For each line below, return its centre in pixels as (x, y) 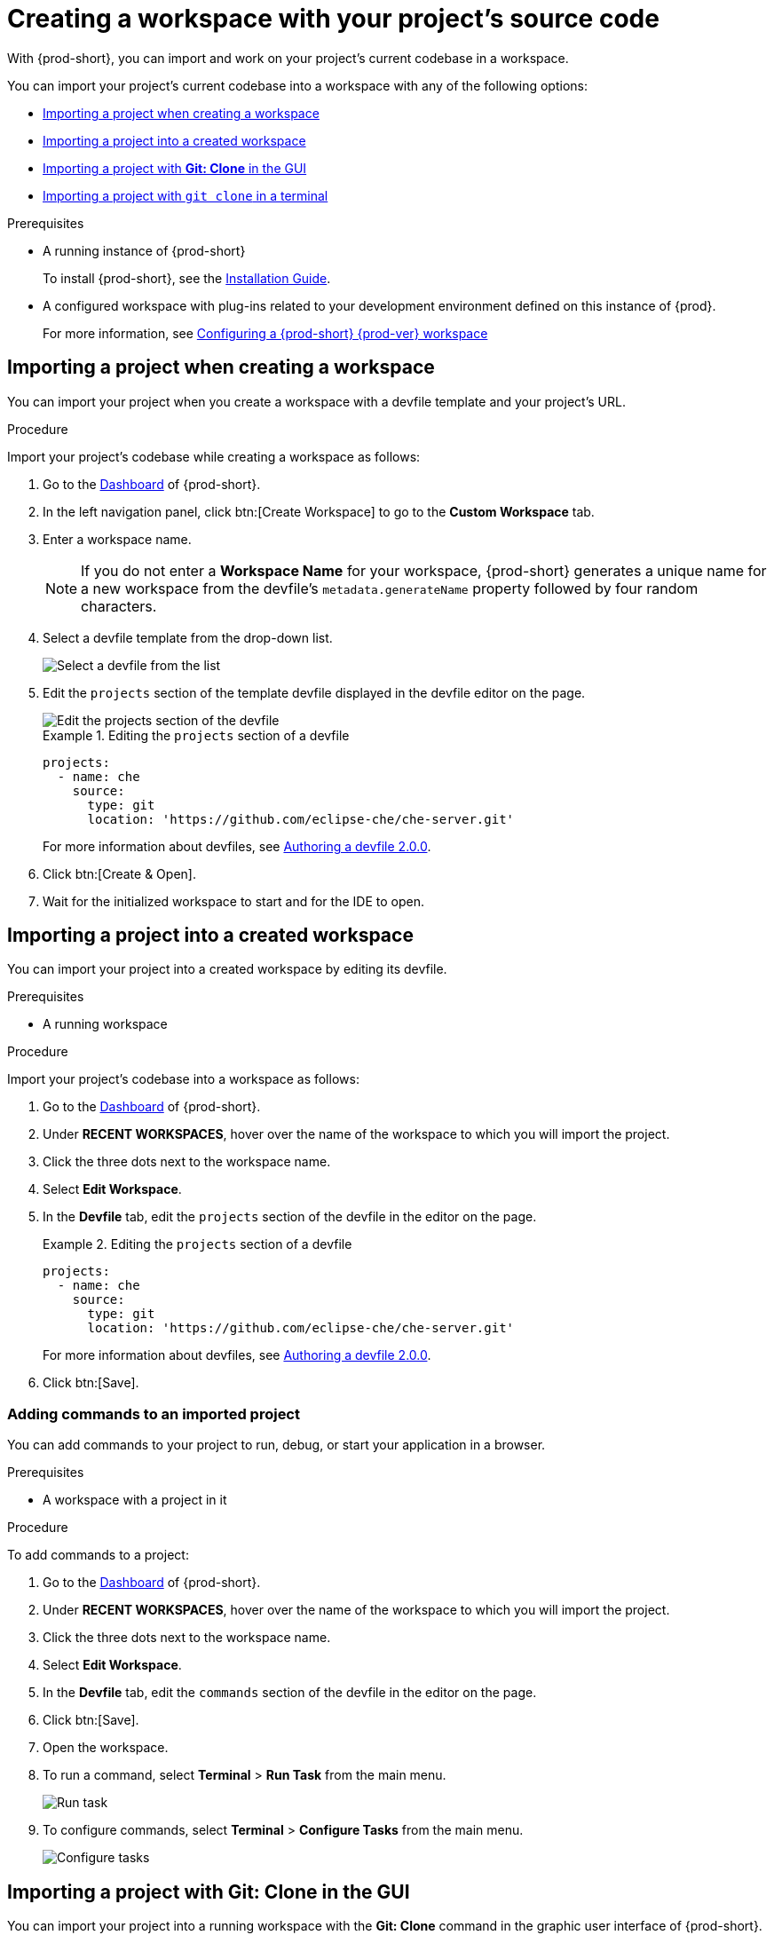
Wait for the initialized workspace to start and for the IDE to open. (233, 901)
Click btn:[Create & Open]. (119, 873)
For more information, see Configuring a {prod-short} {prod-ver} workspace (265, 333)
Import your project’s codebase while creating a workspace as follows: (214, 456)
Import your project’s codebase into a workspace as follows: (183, 1079)
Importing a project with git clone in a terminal (186, 195)
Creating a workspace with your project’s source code (333, 19)
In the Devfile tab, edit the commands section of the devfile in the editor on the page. (290, 1693)
